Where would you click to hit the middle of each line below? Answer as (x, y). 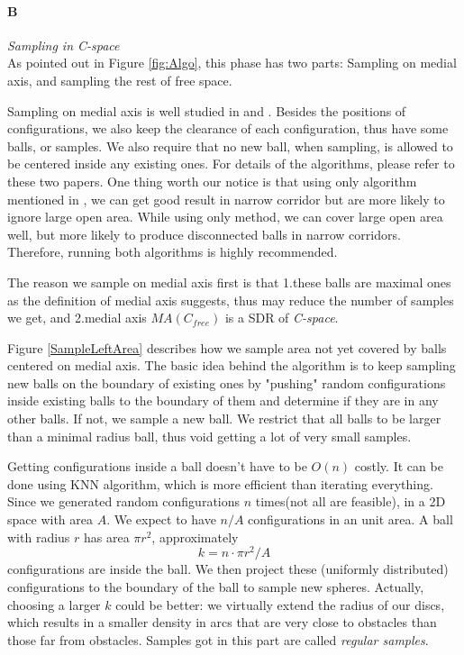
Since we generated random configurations (124, 501)
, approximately (195, 537)
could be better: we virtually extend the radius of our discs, (280, 604)
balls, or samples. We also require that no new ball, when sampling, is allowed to (230, 146)
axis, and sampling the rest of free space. (120, 80)
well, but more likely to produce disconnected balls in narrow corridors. (204, 234)
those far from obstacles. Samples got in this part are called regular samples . (218, 639)
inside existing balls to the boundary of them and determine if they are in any (223, 400)
